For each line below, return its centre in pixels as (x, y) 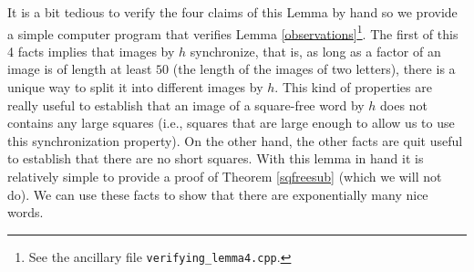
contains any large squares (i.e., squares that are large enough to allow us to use (231, 123)
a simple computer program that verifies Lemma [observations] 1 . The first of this (233, 32)
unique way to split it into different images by (135, 87)
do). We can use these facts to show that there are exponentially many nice (218, 194)
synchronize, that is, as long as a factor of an (315, 51)
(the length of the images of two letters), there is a (314, 69)
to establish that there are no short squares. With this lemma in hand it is (216, 158)
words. (26, 212)
